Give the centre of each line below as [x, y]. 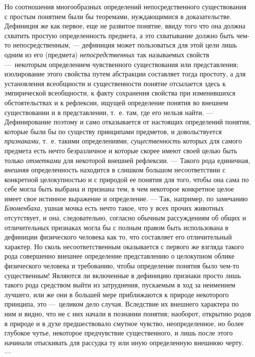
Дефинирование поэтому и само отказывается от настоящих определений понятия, [128, 122]
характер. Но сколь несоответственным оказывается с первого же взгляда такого [124, 246]
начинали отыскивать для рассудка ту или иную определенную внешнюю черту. [124, 342]
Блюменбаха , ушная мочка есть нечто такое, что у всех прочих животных [114, 208]
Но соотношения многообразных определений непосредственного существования [126, 6]
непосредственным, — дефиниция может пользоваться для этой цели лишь [125, 45]
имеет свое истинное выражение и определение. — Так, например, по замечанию [126, 198]
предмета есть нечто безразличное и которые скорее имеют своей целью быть [121, 150]
